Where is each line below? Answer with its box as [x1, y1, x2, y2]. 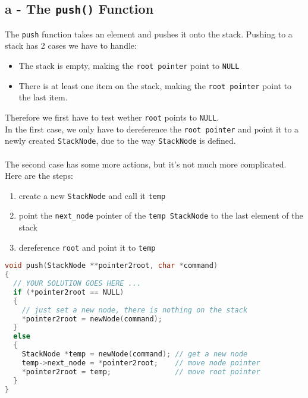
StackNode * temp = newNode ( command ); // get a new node [21, 350, 248, 358]
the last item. [18, 91, 68, 103]
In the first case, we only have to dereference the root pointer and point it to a [5, 122, 299, 135]
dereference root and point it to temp [18, 241, 156, 253]
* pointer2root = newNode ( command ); [21, 314, 162, 323]
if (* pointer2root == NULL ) [13, 288, 124, 296]
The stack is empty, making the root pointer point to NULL [18, 59, 240, 72]
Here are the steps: [5, 169, 73, 182]
